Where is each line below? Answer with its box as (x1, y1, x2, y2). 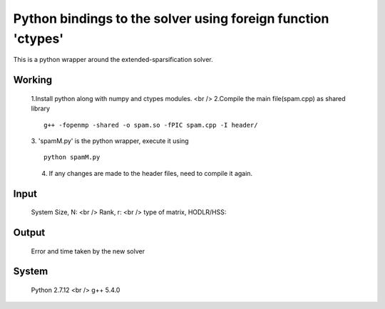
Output (13, 226, 46, 239)
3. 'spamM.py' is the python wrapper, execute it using (31, 136, 189, 145)
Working (13, 74, 53, 86)
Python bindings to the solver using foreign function (13, 11, 329, 26)
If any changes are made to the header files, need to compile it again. (48, 169, 253, 177)
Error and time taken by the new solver (31, 246, 145, 256)
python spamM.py (43, 153, 101, 162)
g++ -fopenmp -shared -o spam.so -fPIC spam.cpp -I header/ (43, 121, 258, 129)
